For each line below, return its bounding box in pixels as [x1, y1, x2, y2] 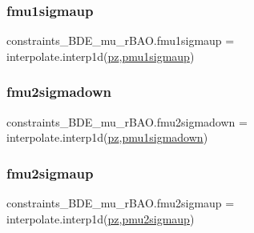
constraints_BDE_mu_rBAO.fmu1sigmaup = [6, 32, 235, 49]
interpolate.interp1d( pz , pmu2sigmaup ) [6, 210, 195, 227]
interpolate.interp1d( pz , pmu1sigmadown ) [6, 129, 208, 146]
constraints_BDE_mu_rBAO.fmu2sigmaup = [6, 195, 235, 211]
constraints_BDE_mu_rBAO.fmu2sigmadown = [6, 113, 248, 130]
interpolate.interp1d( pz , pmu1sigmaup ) [6, 47, 195, 64]
